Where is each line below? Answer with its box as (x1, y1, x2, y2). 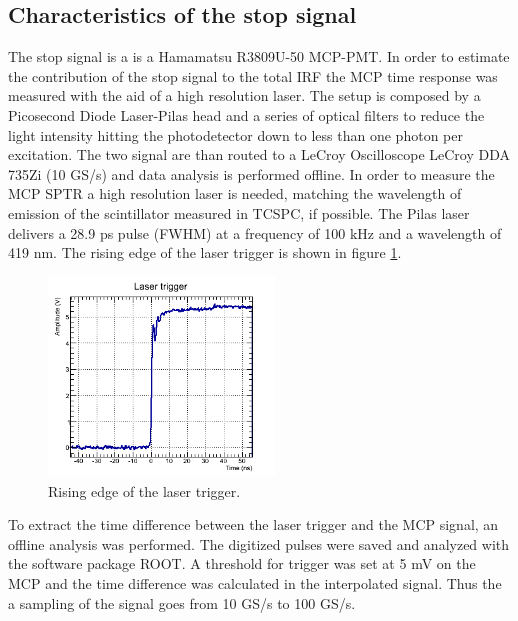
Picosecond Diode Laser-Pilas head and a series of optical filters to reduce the (8, 104, 485, 125)
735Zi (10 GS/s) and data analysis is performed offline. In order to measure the (8, 163, 495, 184)
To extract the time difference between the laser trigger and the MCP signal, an (8, 514, 499, 535)
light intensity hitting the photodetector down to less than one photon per (8, 124, 463, 145)
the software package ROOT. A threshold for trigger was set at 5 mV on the (8, 553, 476, 574)
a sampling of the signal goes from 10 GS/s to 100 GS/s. (8, 592, 356, 613)
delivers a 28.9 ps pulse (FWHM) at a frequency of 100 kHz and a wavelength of (8, 222, 502, 243)
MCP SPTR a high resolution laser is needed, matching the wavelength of (8, 183, 462, 204)
